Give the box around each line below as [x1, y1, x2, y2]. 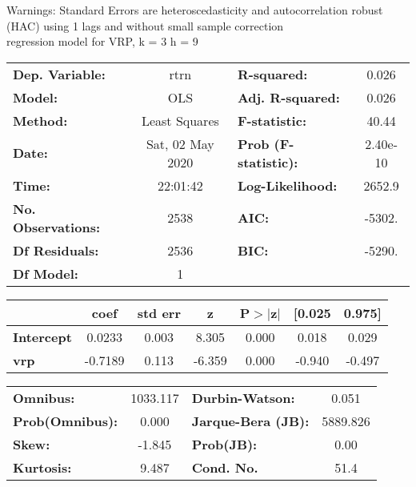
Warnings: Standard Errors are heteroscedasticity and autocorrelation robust [6, 2, 383, 18]
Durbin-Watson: [191, 388, 295, 407]
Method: [13, 111, 68, 130]
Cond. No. [191, 457, 258, 477]
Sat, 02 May [146, 134, 214, 153]
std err [137, 303, 181, 322]
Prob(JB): [191, 434, 258, 453]
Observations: [13, 217, 101, 236]
